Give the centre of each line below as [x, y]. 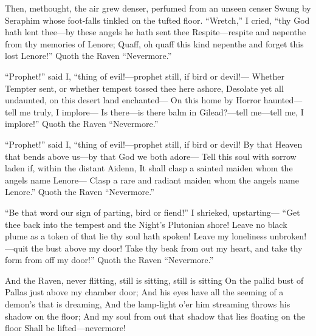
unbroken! [288, 236]
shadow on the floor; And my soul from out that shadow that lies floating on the [155, 316]
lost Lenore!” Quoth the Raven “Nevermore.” [88, 56]
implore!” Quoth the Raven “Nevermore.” [82, 124]
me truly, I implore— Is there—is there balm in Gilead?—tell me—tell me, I [162, 111]
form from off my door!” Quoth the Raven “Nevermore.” [109, 260]
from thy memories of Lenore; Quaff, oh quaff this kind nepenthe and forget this [154, 43]
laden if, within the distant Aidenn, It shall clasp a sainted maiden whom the [149, 168]
